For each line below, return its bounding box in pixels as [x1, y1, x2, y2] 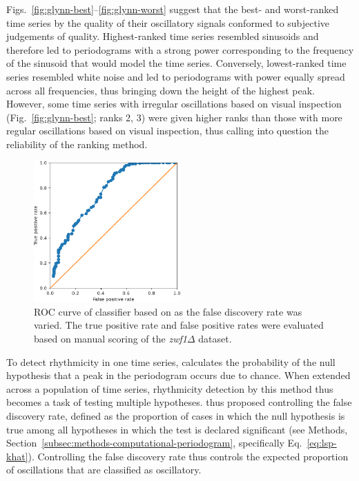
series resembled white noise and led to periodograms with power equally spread [6, 69, 345, 83]
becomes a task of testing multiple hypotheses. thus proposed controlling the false [6, 395, 352, 409]
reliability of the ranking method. [6, 136, 148, 151]
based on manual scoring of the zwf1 [34, 331, 187, 346]
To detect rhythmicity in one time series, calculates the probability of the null [6, 354, 336, 369]
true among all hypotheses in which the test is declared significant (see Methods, [6, 422, 348, 436]
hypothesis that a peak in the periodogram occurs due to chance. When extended [6, 368, 351, 382]
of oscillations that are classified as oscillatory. [6, 462, 202, 477]
